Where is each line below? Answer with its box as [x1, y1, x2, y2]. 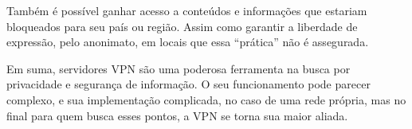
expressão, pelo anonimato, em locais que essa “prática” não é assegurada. [6, 33, 369, 50]
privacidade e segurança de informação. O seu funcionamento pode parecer [6, 76, 371, 92]
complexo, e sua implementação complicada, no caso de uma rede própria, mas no [6, 91, 406, 107]
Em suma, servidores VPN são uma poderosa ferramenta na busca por [6, 60, 351, 76]
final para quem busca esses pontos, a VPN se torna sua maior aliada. [6, 107, 348, 123]
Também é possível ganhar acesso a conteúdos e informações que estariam [6, 2, 367, 18]
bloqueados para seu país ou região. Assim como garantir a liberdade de [6, 18, 358, 34]
